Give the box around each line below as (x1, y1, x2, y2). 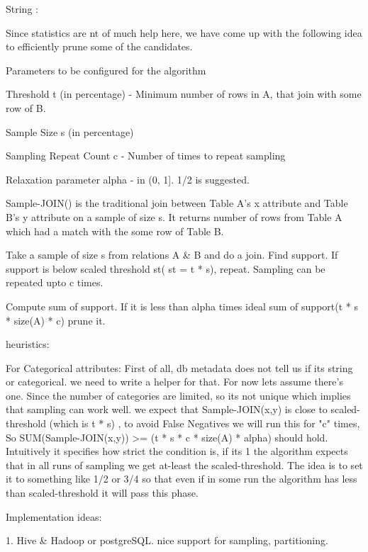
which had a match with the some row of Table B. (6, 223, 224, 238)
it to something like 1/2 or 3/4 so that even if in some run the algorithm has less (6, 471, 357, 486)
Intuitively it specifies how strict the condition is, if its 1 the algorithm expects (6, 444, 348, 458)
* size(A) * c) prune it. (6, 312, 106, 327)
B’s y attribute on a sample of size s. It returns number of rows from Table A (6, 209, 342, 224)
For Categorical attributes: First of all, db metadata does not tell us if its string (6, 360, 353, 375)
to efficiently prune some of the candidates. (6, 39, 193, 54)
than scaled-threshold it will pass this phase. (6, 485, 199, 500)
